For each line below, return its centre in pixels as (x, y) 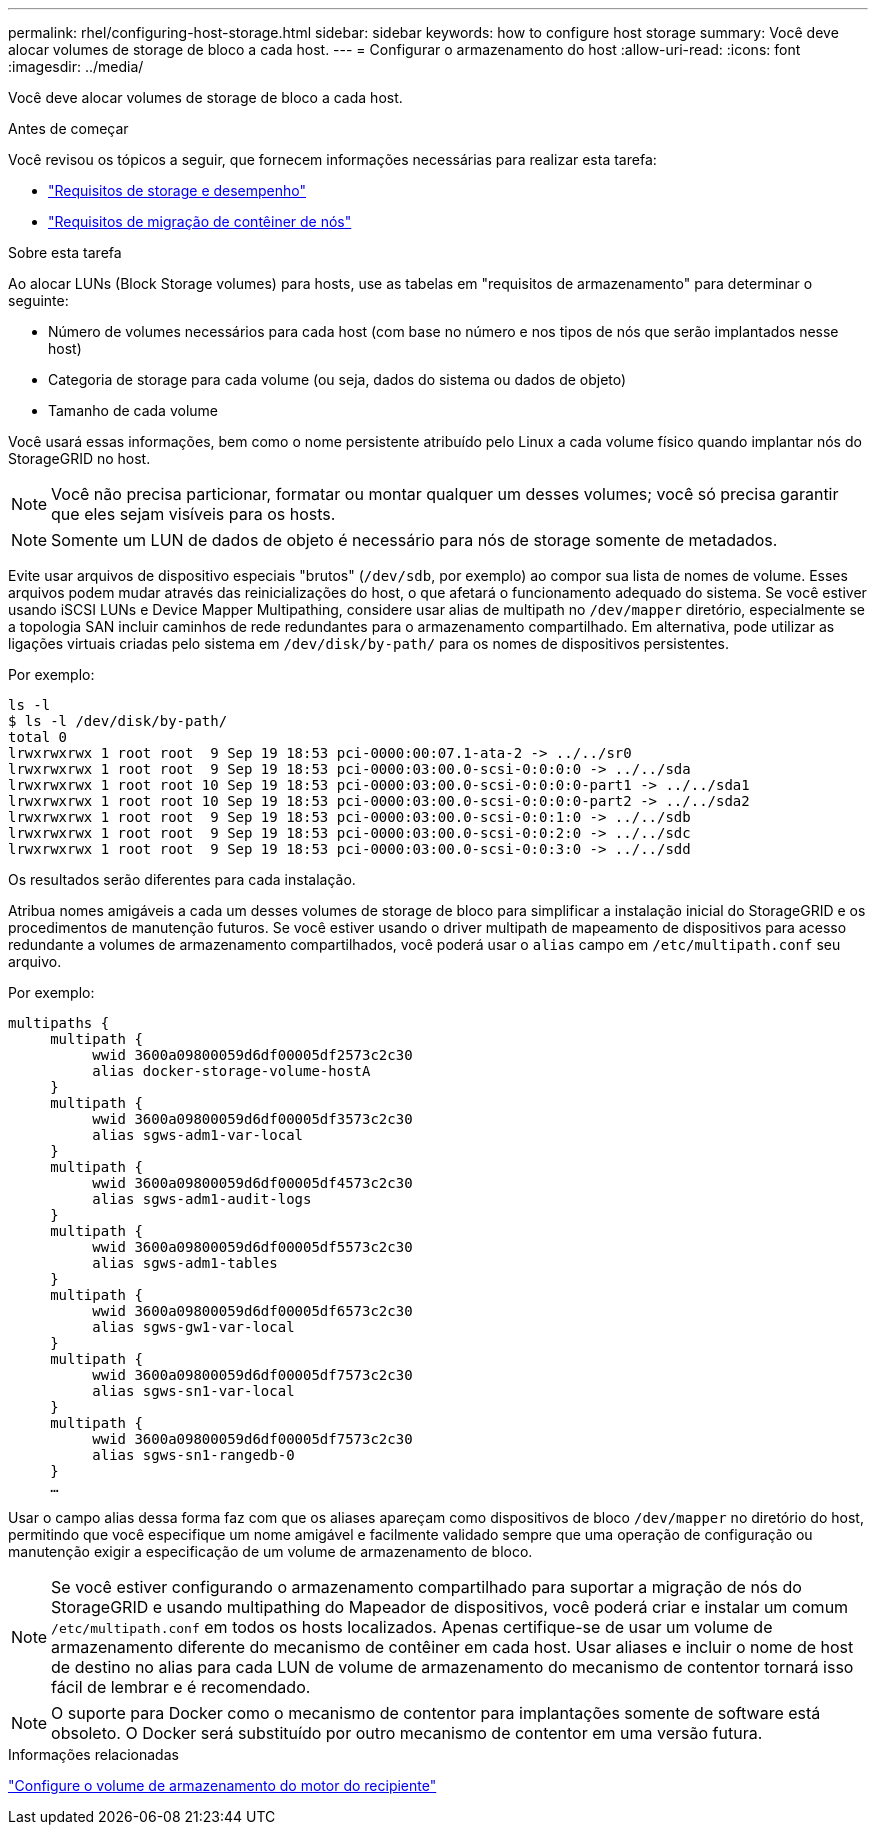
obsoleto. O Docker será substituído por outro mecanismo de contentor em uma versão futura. (407, 1733)
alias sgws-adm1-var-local (198, 1135)
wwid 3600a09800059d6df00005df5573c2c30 (252, 1247)
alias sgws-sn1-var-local (193, 1391)
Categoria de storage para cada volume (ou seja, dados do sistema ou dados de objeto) (337, 379)
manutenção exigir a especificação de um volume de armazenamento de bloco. (270, 1551)
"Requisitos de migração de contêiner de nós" (200, 221)
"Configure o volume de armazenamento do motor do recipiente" (222, 1785)
